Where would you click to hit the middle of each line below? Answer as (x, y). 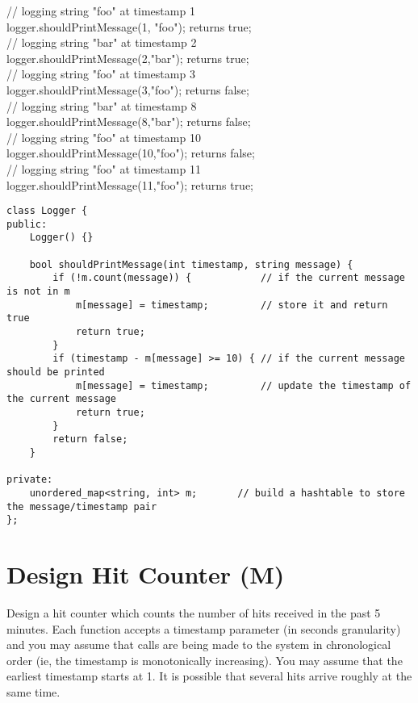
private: (30, 480)
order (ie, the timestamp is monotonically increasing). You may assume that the (205, 660)
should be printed (56, 372)
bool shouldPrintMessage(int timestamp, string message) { (191, 264)
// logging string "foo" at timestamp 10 (104, 137)
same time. (33, 691)
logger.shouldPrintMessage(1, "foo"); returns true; (129, 26)
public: (27, 224)
